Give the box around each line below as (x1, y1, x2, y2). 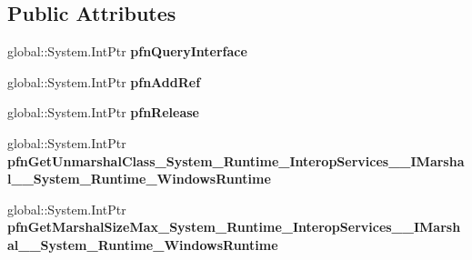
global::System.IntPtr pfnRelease (7, 103, 199, 122)
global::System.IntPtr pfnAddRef (7, 72, 201, 91)
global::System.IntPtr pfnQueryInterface (7, 42, 247, 61)
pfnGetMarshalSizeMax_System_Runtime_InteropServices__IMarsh (7, 217, 461, 236)
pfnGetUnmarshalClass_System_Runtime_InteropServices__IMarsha (7, 151, 465, 170)
